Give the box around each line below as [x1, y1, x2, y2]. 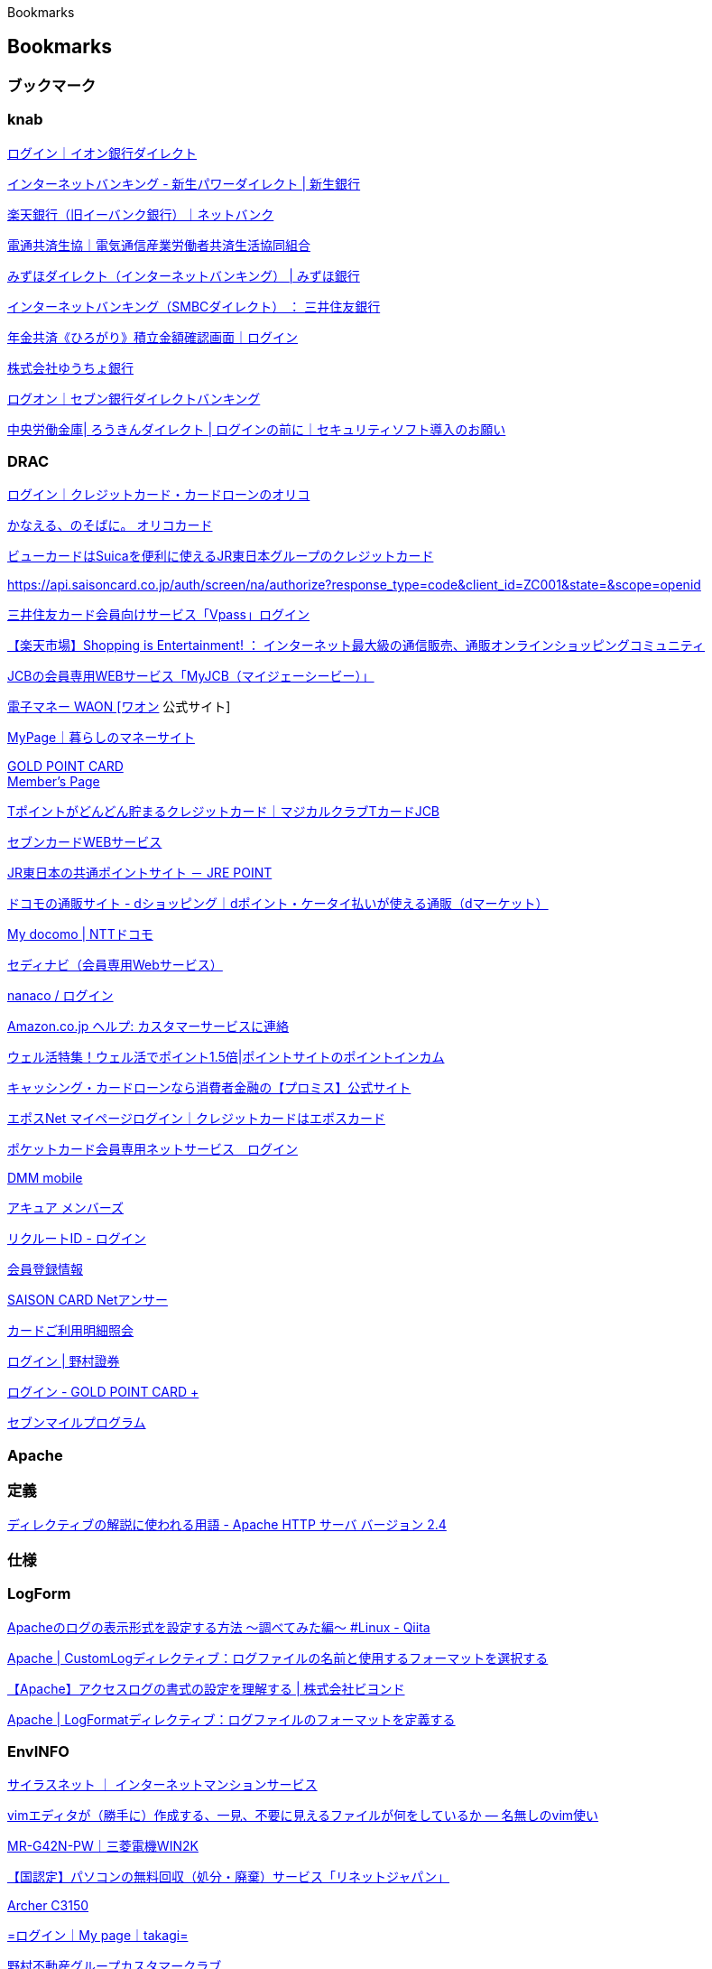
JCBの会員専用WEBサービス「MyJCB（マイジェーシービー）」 [7, 668, 374, 684]
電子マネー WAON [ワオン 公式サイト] [7, 699, 231, 715]
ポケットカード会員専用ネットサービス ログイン [7, 1141, 298, 1157]
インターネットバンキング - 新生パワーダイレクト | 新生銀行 [7, 175, 361, 191]
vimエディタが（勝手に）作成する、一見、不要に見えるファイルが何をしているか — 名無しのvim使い [7, 1807, 599, 1824]
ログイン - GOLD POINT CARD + [7, 1384, 199, 1400]
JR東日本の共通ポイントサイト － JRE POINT [7, 865, 273, 881]
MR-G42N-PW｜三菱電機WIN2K [7, 1838, 199, 1854]
